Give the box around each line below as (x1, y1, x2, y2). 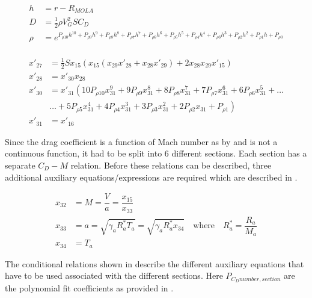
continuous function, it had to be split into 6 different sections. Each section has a (5, 147, 307, 160)
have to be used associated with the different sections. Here (5, 269, 223, 282)
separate (5, 158, 35, 171)
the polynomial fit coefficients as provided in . (5, 282, 174, 294)
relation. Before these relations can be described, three (70, 158, 272, 171)
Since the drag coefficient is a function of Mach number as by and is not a (5, 135, 278, 147)
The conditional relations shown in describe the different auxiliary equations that (5, 257, 304, 270)
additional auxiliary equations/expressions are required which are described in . (5, 170, 298, 183)
